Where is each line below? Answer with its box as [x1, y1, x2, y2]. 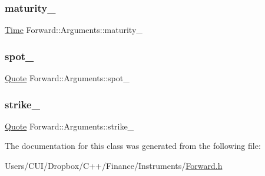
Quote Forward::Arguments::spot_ [5, 72, 130, 84]
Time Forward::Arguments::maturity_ [5, 24, 143, 36]
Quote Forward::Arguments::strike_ [5, 119, 134, 132]
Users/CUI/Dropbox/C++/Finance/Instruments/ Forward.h [5, 160, 223, 172]
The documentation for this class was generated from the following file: [5, 140, 261, 152]
